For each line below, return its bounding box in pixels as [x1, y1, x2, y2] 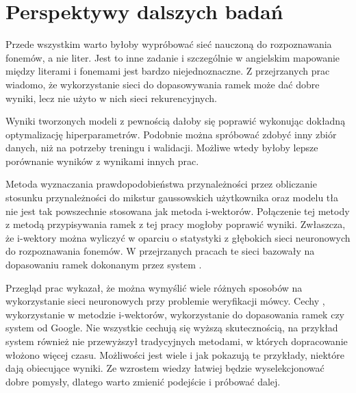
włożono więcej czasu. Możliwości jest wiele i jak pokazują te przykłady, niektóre [5, 347, 345, 362]
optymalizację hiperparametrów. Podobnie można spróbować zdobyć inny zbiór [5, 127, 337, 141]
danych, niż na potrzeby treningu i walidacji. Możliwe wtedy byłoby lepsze [5, 140, 318, 155]
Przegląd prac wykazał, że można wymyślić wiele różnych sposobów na [5, 280, 303, 294]
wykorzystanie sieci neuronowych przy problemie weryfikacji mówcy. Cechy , [5, 294, 325, 308]
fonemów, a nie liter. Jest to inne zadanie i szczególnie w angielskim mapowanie [5, 50, 340, 64]
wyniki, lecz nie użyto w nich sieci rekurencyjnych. [5, 90, 217, 105]
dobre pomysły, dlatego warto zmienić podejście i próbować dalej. [5, 374, 281, 388]
